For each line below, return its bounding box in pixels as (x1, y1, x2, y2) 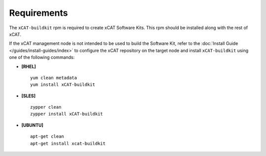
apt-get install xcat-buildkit (30, 141, 106, 146)
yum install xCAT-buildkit (30, 82, 96, 87)
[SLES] (21, 93, 36, 99)
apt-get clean (30, 134, 64, 139)
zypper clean (30, 104, 62, 110)
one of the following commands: (9, 54, 75, 60)
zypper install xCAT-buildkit (30, 111, 103, 117)
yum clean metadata (30, 75, 77, 80)
